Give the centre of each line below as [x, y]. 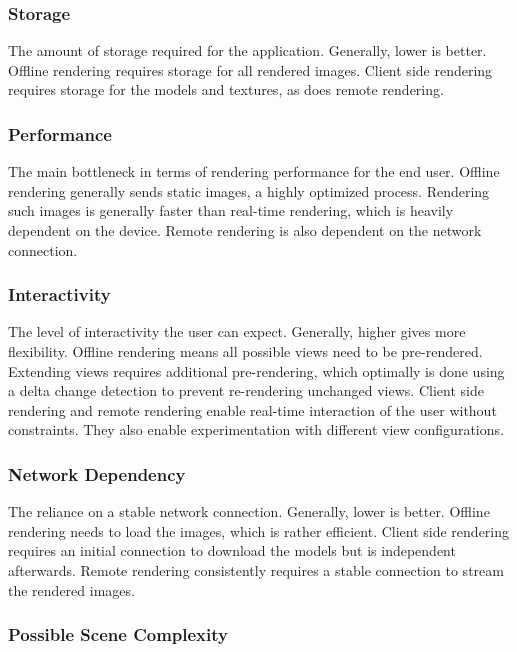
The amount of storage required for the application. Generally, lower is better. [247, 50]
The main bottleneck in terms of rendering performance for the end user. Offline [254, 171]
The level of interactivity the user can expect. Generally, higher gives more [237, 331]
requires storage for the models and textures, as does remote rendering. [226, 89]
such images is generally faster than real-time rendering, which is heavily [231, 210]
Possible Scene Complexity [118, 634]
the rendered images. [71, 589]
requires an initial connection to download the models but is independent [232, 550]
